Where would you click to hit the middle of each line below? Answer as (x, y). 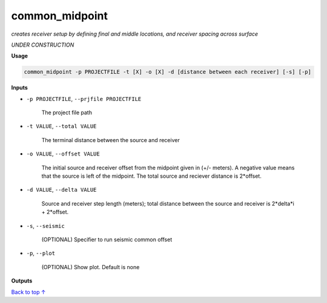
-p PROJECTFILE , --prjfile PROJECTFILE (84, 99)
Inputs (20, 88)
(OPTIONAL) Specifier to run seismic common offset (107, 239)
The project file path (67, 112)
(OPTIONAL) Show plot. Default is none (91, 267)
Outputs (22, 281)
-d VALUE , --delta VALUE (61, 190)
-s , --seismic (45, 226)
